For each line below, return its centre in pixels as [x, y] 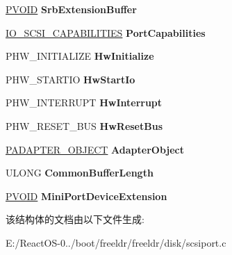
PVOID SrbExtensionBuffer [71, 9]
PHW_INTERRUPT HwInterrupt [84, 102]
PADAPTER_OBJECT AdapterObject [95, 149]
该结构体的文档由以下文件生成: [75, 219]
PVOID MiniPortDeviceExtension [86, 196]
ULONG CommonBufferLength [80, 173]
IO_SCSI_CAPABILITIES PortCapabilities [106, 32]
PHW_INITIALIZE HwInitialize [80, 56]
